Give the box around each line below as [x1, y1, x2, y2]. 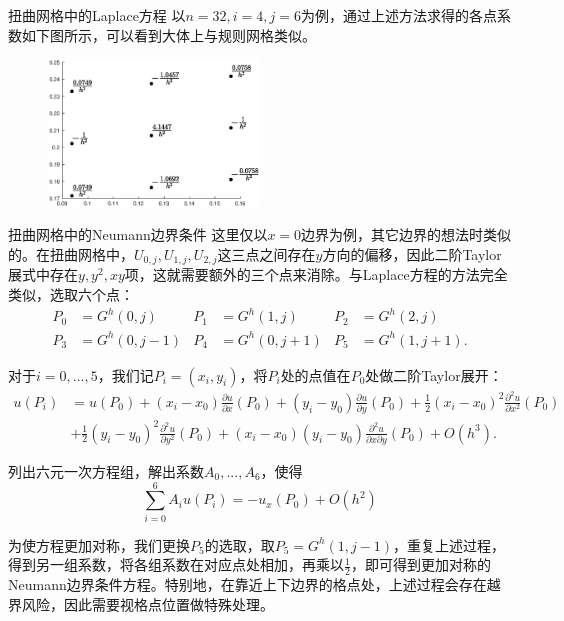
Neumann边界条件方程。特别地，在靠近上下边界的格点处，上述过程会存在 [8, 574, 487, 595]
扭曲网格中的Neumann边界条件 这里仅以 [8, 224, 268, 245]
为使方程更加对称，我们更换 [8, 534, 190, 555]
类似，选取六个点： [8, 284, 134, 305]
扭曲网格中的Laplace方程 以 [8, 5, 186, 25]
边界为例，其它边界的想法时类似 [301, 224, 512, 245]
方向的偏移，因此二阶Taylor [322, 243, 502, 264]
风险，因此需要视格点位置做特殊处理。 [21, 593, 274, 614]
